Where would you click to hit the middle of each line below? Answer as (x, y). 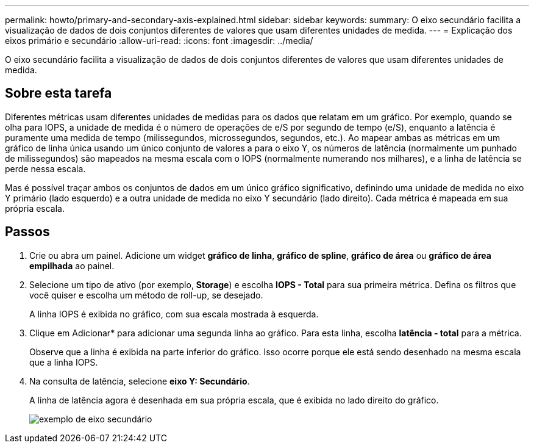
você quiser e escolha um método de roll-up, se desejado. (146, 295)
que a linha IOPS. (64, 362)
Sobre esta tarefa (59, 93)
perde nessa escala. (45, 168)
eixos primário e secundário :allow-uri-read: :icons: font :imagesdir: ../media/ (159, 41)
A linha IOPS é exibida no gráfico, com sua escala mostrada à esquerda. (174, 314)
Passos (27, 232)
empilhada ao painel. (72, 266)
